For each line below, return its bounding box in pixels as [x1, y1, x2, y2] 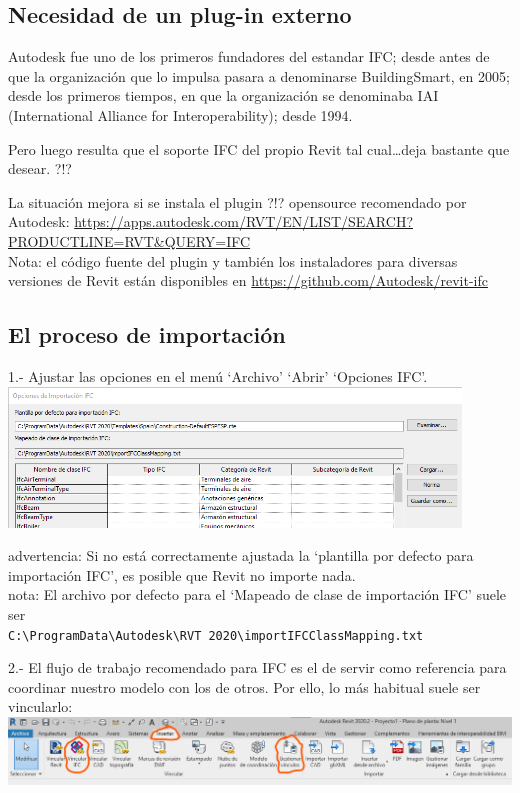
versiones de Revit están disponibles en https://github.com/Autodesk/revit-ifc [8, 270, 488, 291]
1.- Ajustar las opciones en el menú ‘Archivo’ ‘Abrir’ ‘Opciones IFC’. [8, 365, 428, 386]
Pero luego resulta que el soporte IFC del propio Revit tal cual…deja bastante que [8, 138, 510, 159]
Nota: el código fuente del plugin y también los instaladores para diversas [8, 250, 458, 271]
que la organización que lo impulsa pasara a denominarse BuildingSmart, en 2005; [8, 65, 510, 86]
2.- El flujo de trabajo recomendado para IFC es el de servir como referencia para [8, 657, 507, 678]
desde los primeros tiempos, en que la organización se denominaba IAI [8, 85, 439, 106]
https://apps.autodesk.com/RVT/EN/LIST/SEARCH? [74, 211, 413, 232]
